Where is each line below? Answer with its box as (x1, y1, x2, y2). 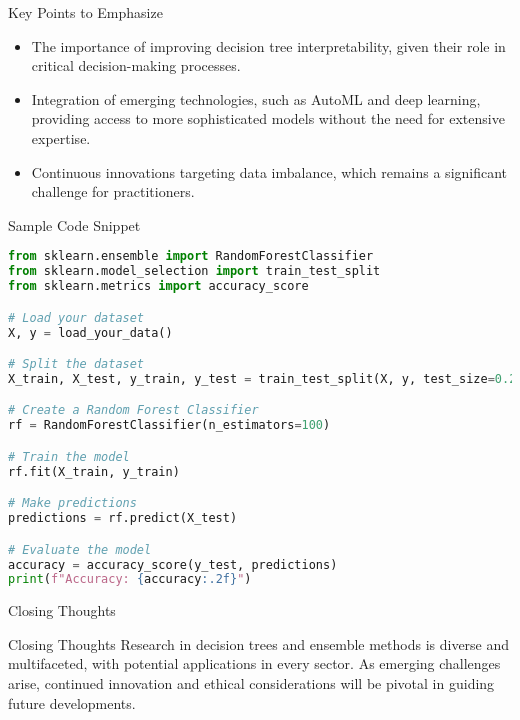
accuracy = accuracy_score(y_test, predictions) (8, 557, 338, 572)
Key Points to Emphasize (8, 2, 163, 22)
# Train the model (8, 449, 130, 464)
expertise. (31, 127, 91, 148)
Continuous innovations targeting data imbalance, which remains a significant (31, 161, 508, 182)
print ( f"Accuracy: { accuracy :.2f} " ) (8, 572, 252, 587)
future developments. (8, 692, 136, 713)
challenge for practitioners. (31, 181, 195, 202)
